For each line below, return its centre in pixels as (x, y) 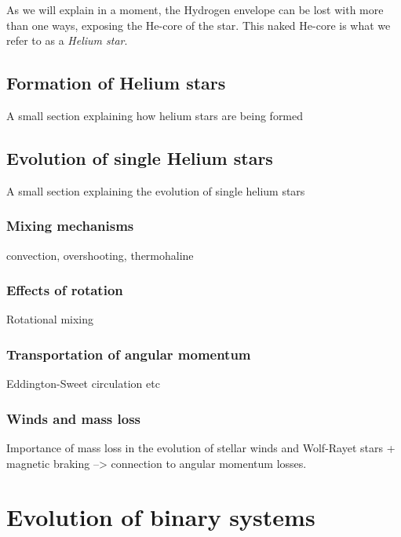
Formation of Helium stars (116, 83)
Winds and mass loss (74, 418)
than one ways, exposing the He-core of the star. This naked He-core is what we (199, 25)
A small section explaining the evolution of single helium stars (156, 190)
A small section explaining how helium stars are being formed (155, 115)
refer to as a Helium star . (67, 40)
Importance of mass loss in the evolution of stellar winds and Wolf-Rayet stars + (201, 448)
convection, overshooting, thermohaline (100, 255)
